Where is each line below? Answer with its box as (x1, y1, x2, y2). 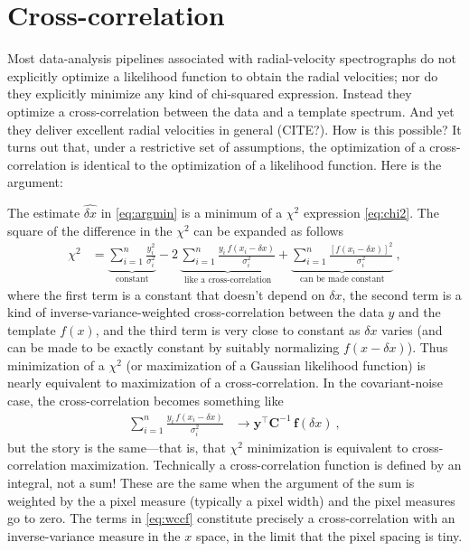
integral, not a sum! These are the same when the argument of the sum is (7, 472, 415, 491)
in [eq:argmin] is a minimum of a (100, 203, 283, 222)
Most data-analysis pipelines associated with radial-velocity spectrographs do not (7, 49, 456, 68)
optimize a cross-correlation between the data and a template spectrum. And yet (7, 101, 455, 120)
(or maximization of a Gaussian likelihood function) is (126, 355, 426, 374)
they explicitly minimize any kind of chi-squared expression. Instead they (7, 84, 412, 103)
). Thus (407, 338, 448, 357)
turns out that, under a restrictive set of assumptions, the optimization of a (7, 137, 426, 156)
